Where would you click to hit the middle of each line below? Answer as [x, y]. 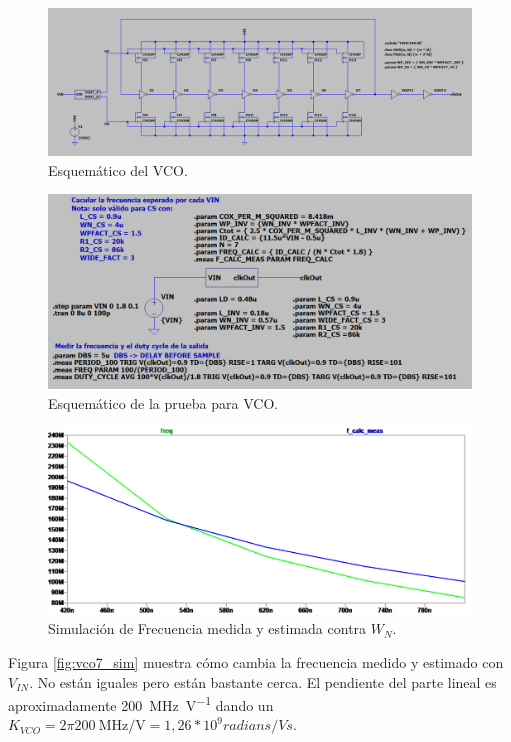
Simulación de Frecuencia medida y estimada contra [207, 628]
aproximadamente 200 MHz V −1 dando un [141, 703]
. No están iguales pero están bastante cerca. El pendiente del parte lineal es [263, 681]
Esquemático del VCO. [118, 169]
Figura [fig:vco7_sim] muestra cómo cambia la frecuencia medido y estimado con [256, 661]
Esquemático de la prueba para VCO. [163, 402]
